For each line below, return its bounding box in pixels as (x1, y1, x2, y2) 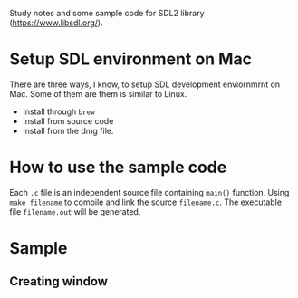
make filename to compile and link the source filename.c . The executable (9, 197, 283, 207)
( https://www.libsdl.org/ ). (9, 17, 103, 28)
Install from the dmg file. (22, 125, 114, 136)
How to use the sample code (9, 158, 227, 178)
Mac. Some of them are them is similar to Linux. (9, 88, 187, 99)
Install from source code (22, 115, 114, 126)
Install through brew (22, 106, 95, 117)
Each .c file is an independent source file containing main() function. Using (9, 187, 290, 197)
